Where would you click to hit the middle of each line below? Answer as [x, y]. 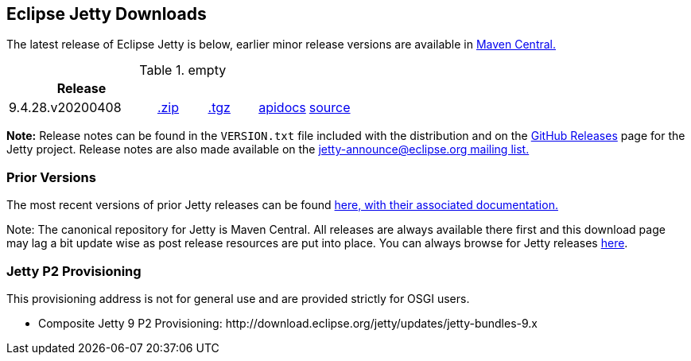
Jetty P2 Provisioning [74, 271]
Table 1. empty [183, 70]
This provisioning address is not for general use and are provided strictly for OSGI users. [238, 298]
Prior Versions [51, 177]
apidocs [282, 108]
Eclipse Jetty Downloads [107, 14]
